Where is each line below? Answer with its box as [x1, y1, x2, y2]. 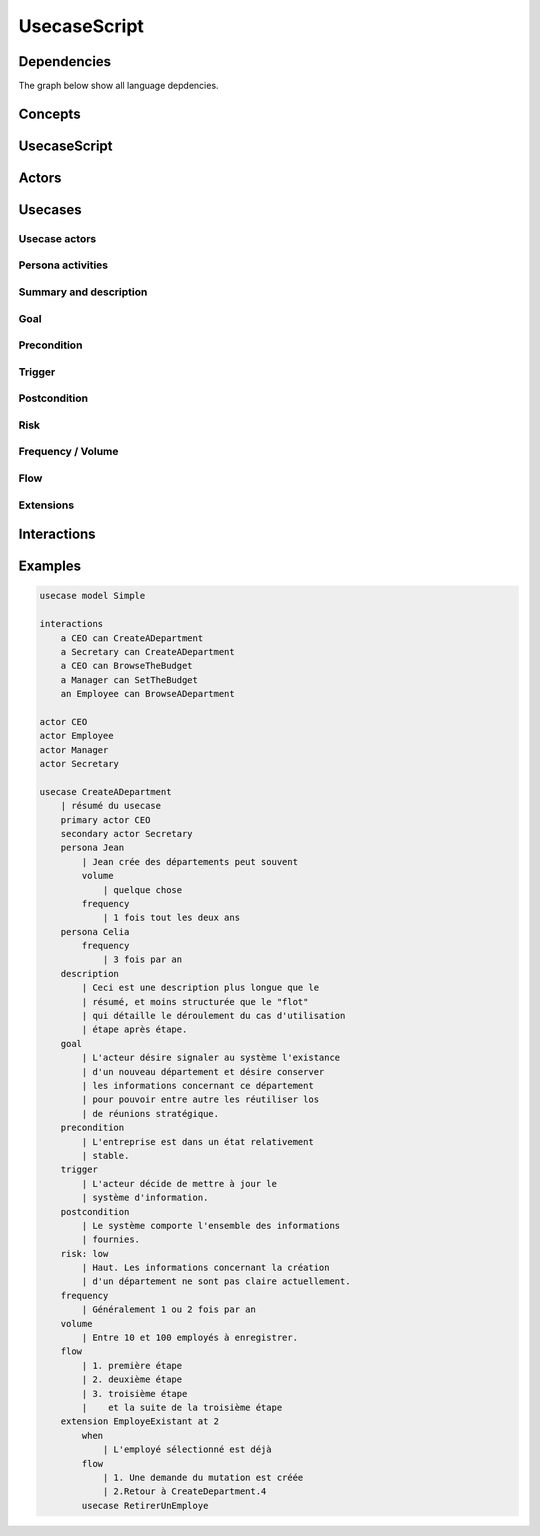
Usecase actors [18, 231, 97, 245]
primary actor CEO [60, 814, 151, 825]
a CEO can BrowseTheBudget [60, 660, 194, 672]
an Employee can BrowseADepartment [60, 688, 235, 700]
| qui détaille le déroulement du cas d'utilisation [81, 1010, 346, 1022]
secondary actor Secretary [60, 828, 194, 839]
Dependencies [18, 53, 112, 70]
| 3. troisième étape [81, 1388, 188, 1399]
